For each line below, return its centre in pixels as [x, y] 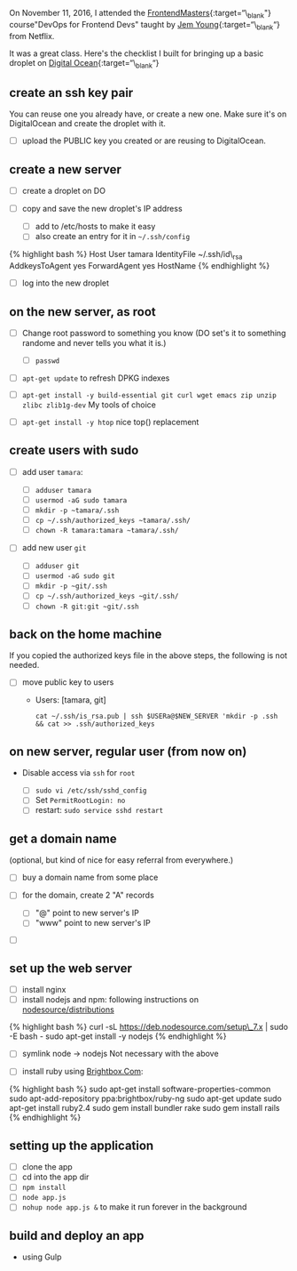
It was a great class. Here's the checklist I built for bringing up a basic [137, 53]
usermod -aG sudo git [75, 576]
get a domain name [63, 838]
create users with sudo [74, 450]
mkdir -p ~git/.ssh [71, 586]
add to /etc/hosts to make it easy [95, 227]
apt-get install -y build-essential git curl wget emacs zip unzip [149, 395]
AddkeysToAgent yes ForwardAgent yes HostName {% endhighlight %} [140, 266]
